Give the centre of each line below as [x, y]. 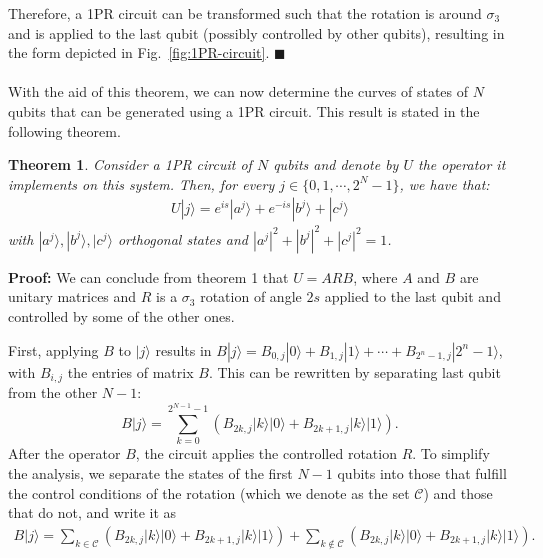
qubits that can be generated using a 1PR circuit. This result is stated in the [244, 110]
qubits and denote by [336, 164]
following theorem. [64, 130]
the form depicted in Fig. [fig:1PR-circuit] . [139, 52]
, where [375, 276]
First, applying [53, 349]
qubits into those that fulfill [422, 472]
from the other [53, 392]
